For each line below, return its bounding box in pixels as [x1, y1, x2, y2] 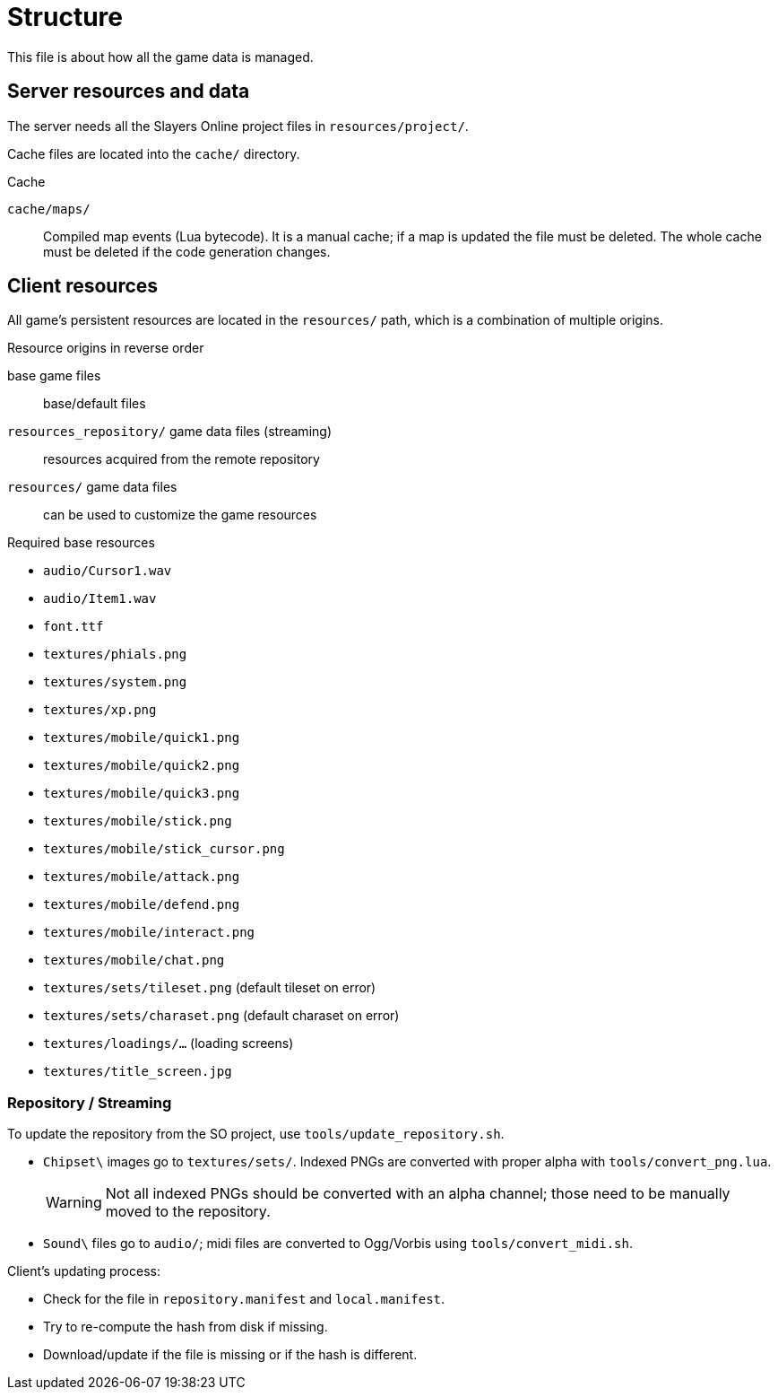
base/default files [43, 396, 146, 412]
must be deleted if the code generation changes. [43, 243, 331, 259]
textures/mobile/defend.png [43, 897, 240, 912]
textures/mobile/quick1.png [43, 730, 240, 746]
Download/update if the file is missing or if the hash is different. [43, 1347, 418, 1363]
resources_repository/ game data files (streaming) [7, 423, 332, 440]
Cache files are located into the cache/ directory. [7, 145, 300, 162]
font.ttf [43, 619, 104, 634]
